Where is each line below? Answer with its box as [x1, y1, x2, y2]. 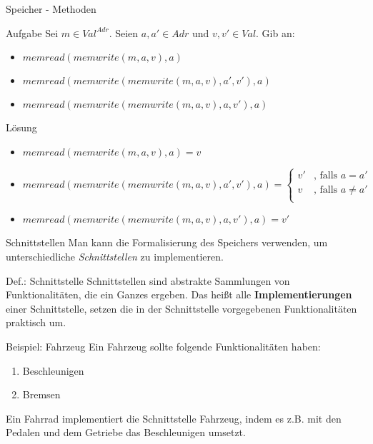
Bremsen [22, 387, 61, 402]
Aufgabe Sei [6, 25, 59, 40]
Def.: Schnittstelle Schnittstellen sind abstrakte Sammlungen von [6, 273, 290, 288]
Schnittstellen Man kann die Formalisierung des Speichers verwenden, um [6, 235, 328, 250]
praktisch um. [6, 315, 66, 330]
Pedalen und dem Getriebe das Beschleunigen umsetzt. [6, 425, 246, 440]
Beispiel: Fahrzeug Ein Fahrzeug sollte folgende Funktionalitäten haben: [6, 338, 321, 353]
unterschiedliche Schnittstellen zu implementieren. [6, 248, 224, 263]
